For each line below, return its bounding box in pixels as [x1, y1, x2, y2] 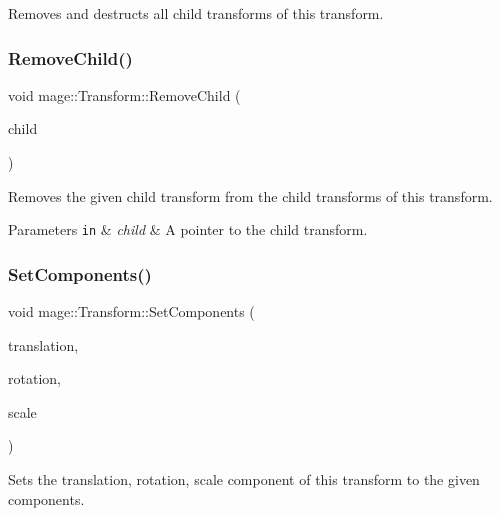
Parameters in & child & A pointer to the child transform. [8, 219, 368, 240]
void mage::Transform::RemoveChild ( [8, 84, 241, 105]
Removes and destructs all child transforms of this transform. [8, 3, 384, 23]
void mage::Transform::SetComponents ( [8, 301, 255, 322]
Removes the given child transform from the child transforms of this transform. [8, 185, 493, 206]
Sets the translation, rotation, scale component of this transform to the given [8, 469, 480, 490]
